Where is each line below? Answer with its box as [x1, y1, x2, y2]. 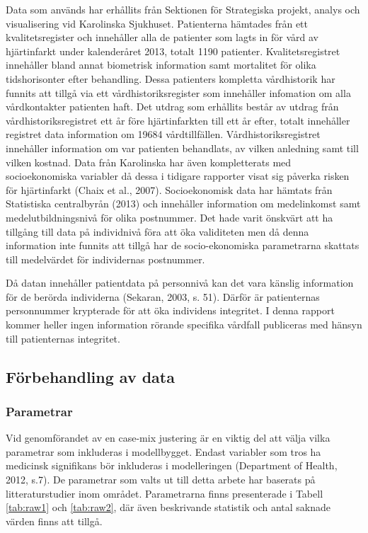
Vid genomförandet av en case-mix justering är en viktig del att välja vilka [6, 430, 330, 445]
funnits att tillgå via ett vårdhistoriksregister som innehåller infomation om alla [6, 85, 351, 100]
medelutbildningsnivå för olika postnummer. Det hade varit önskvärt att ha [6, 210, 333, 224]
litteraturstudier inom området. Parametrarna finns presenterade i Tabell [6, 486, 323, 500]
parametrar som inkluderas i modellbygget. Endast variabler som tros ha [6, 444, 321, 459]
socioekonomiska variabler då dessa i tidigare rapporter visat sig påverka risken [6, 168, 350, 183]
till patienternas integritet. [6, 331, 120, 345]
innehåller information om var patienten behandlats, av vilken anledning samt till [6, 140, 359, 155]
